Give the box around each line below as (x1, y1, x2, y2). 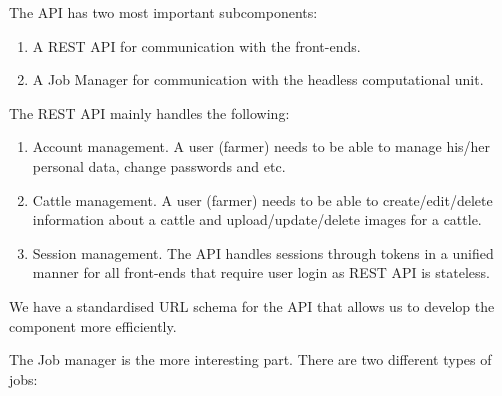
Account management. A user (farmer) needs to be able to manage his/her (32, 136, 491, 157)
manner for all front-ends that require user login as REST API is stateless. (32, 262, 490, 283)
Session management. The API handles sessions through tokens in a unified (32, 242, 494, 263)
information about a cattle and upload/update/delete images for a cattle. (32, 209, 482, 230)
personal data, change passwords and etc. (32, 155, 286, 176)
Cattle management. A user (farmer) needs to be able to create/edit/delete (32, 189, 493, 210)
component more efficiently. (9, 315, 177, 336)
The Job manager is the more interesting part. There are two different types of (9, 349, 492, 370)
